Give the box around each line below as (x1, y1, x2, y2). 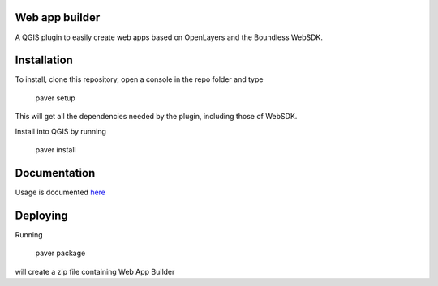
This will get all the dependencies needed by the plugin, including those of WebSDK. (15, 112, 298, 122)
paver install (35, 144, 76, 154)
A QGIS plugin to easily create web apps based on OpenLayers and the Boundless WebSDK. (15, 32, 324, 42)
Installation (15, 53, 73, 67)
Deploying (15, 208, 68, 222)
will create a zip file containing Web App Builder (15, 267, 175, 276)
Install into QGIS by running (15, 126, 107, 136)
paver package (35, 248, 86, 258)
